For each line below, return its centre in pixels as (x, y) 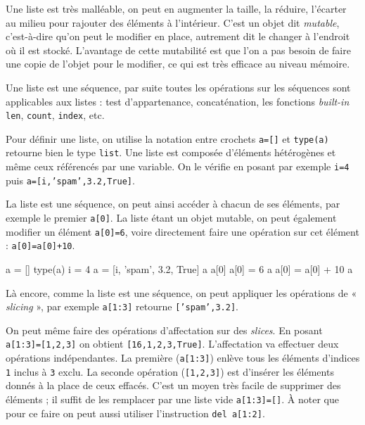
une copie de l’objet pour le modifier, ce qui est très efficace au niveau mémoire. (178, 64)
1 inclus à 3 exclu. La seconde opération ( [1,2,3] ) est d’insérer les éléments (170, 371)
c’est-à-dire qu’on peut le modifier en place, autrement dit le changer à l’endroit (178, 36)
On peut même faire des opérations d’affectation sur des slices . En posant (164, 330)
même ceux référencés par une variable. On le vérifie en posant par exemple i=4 (178, 166)
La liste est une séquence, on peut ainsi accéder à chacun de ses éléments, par (173, 204)
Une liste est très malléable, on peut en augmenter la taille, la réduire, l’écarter (176, 8)
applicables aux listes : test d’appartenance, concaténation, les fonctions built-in (178, 101)
